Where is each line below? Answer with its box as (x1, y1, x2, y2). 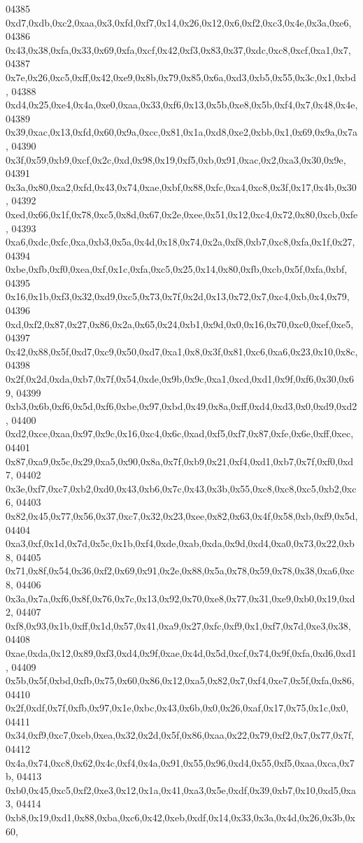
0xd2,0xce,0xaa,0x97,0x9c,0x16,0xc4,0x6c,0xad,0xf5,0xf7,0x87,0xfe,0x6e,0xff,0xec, (6, 426, 354, 441)
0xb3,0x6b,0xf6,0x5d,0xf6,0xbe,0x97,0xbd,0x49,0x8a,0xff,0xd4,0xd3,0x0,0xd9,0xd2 (6, 399, 357, 413)
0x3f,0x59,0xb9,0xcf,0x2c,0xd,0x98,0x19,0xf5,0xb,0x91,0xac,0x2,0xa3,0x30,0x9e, (6, 152, 346, 167)
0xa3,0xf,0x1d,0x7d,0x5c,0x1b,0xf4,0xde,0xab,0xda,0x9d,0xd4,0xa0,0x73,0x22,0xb (6, 536, 355, 551)
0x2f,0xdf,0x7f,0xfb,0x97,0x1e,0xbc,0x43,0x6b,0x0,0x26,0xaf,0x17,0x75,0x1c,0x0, (6, 700, 349, 715)
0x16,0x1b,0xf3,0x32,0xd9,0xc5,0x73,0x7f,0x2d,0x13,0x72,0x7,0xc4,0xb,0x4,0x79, (6, 289, 350, 304)
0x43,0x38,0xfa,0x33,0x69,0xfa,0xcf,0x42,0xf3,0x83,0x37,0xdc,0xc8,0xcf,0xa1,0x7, (6, 42, 351, 57)
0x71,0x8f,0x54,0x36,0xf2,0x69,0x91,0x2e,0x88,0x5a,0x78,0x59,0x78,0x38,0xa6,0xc (6, 563, 355, 578)
